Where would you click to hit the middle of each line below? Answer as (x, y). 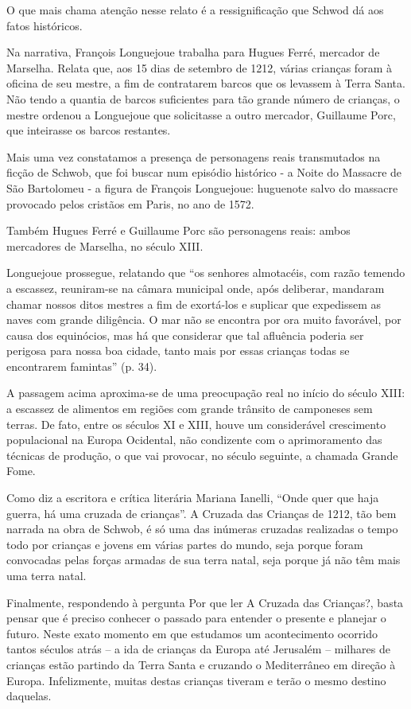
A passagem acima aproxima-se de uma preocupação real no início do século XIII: (206, 393)
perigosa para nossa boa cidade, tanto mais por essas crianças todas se (178, 351)
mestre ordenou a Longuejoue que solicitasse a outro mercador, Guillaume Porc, (201, 114)
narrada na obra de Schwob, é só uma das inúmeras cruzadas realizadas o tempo (202, 529)
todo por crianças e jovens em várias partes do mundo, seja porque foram (185, 544)
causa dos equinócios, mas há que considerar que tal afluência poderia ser (185, 335)
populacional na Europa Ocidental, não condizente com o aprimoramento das (194, 440)
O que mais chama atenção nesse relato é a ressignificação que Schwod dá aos (195, 10)
